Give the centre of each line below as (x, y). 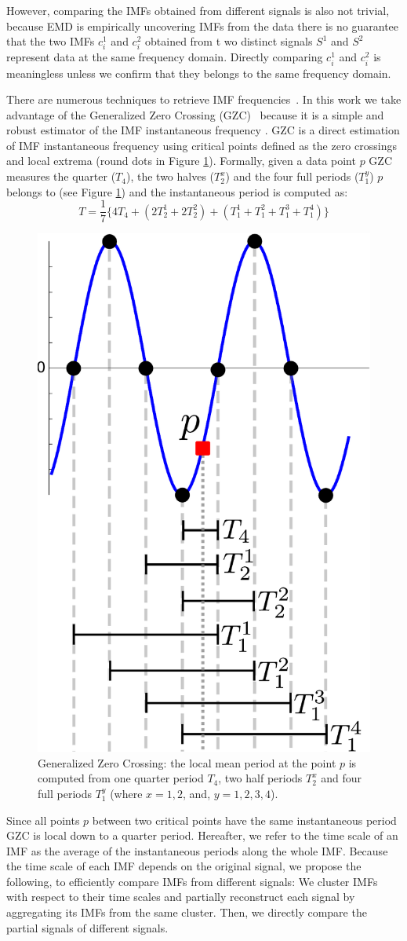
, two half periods (260, 778)
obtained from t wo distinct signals (229, 41)
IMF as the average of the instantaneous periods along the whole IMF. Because (197, 850)
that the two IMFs (51, 41)
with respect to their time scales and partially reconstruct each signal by (181, 897)
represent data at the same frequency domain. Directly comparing (165, 57)
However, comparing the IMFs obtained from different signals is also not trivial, (198, 10)
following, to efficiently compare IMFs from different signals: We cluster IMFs (192, 881)
